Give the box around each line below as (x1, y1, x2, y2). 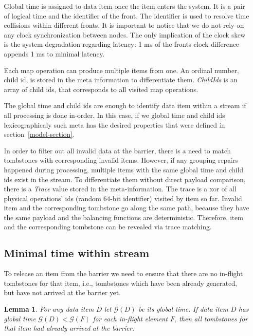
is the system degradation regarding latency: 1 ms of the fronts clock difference (4, 39, 239, 49)
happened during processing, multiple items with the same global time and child (4, 164, 243, 174)
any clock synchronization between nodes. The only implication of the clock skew (4, 29, 246, 39)
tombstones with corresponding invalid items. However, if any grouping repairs (4, 155, 238, 165)
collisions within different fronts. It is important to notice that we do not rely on (4, 20, 244, 30)
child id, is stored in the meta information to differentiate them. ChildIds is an (4, 75, 238, 85)
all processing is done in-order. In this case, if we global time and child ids (4, 110, 225, 120)
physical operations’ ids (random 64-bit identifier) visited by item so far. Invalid (4, 193, 242, 203)
